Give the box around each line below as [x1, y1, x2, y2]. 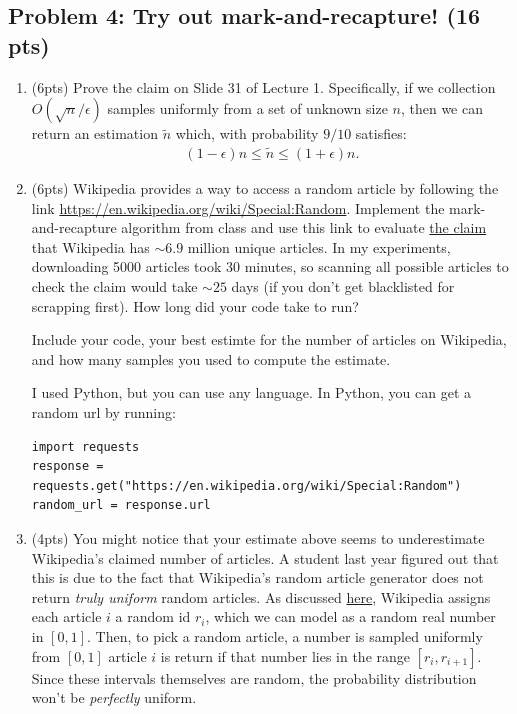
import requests [31, 439, 140, 454]
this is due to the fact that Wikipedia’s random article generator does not [31, 567, 484, 588]
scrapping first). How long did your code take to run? [31, 295, 359, 316]
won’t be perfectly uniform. [31, 687, 197, 708]
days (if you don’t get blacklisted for [231, 276, 455, 296]
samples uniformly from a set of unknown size [107, 98, 388, 119]
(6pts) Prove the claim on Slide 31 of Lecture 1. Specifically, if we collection [31, 76, 496, 97]
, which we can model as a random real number [205, 606, 496, 627]
